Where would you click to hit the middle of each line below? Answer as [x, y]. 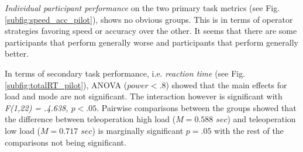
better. [17, 53]
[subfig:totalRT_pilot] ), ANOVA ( [66, 84]
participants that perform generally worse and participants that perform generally [151, 42]
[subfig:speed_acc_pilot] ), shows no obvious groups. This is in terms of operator [149, 19]
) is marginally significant [138, 130]
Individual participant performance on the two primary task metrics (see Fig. [142, 8]
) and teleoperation [261, 119]
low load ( [23, 130]
